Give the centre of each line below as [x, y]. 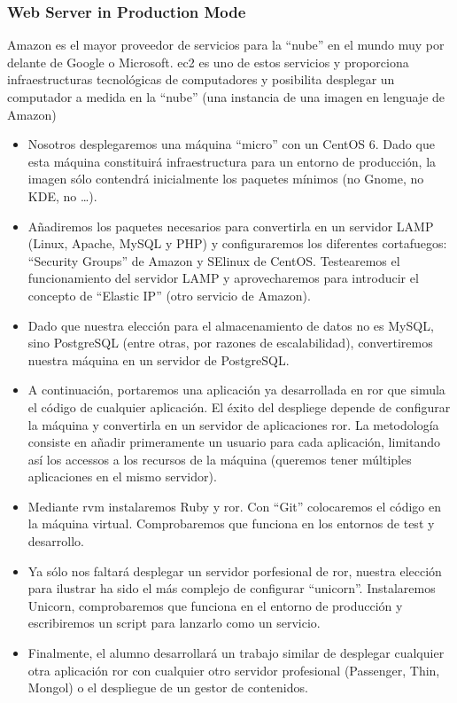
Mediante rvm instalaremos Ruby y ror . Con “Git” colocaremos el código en [235, 506]
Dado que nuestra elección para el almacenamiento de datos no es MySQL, [231, 325]
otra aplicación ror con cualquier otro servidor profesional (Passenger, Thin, [234, 670]
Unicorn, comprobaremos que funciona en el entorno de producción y [215, 605]
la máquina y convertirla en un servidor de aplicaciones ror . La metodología [233, 424]
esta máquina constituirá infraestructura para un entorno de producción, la [232, 161]
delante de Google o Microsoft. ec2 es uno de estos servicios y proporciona [208, 62]
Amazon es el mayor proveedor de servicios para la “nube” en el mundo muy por [226, 45]
